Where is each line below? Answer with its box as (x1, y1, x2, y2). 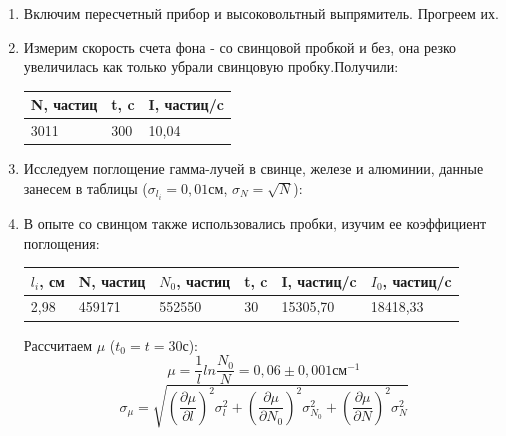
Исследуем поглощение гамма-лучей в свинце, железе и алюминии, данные (23, 158, 484, 179)
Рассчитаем (23, 334, 93, 355)
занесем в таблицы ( (23, 177, 148, 198)
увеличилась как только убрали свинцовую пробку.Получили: (23, 56, 399, 77)
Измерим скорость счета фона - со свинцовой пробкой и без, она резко (23, 36, 457, 57)
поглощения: (23, 232, 100, 253)
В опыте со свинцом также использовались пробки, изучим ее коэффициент (23, 212, 487, 233)
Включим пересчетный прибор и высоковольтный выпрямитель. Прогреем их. (23, 3, 499, 23)
